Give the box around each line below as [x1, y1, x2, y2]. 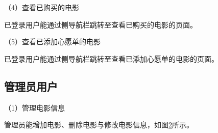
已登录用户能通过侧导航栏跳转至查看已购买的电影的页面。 [4, 19, 197, 30]
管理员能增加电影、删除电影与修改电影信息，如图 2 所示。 [4, 119, 193, 130]
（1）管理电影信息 [4, 102, 65, 113]
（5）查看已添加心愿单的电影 [4, 36, 101, 47]
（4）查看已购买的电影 [4, 2, 79, 12]
